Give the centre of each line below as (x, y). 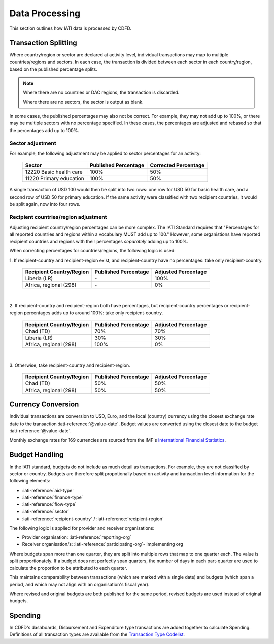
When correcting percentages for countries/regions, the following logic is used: (93, 251)
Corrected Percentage (177, 165)
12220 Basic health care (54, 172)
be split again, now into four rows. (45, 204)
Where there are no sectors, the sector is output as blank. (83, 102)
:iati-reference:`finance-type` (53, 497)
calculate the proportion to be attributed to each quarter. (68, 568)
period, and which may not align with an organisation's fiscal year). (79, 585)
